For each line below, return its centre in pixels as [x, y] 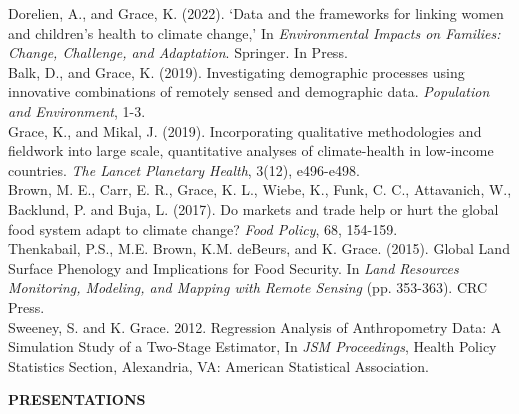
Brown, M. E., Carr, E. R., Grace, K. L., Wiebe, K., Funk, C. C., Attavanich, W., [260, 189]
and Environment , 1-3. [77, 110]
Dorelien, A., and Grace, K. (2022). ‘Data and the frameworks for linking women [256, 13]
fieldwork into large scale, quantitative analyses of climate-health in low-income [251, 150]
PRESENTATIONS [77, 399]
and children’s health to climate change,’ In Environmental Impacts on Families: [254, 32]
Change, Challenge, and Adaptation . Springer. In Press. [178, 52]
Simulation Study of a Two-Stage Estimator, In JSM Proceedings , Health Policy [252, 346]
